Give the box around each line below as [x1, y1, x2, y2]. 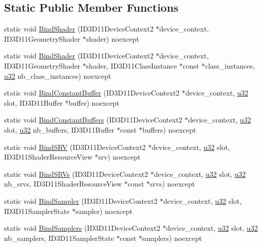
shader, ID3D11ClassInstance [86, 60, 177, 71]
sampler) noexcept [75, 205, 133, 216]
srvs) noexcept [150, 178, 195, 189]
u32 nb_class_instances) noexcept [4, 70, 111, 81]
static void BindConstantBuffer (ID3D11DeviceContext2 [4, 87, 180, 98]
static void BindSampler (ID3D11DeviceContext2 [4, 195, 157, 206]
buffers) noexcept [142, 124, 196, 135]
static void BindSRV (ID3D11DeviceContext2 [4, 141, 146, 152]
